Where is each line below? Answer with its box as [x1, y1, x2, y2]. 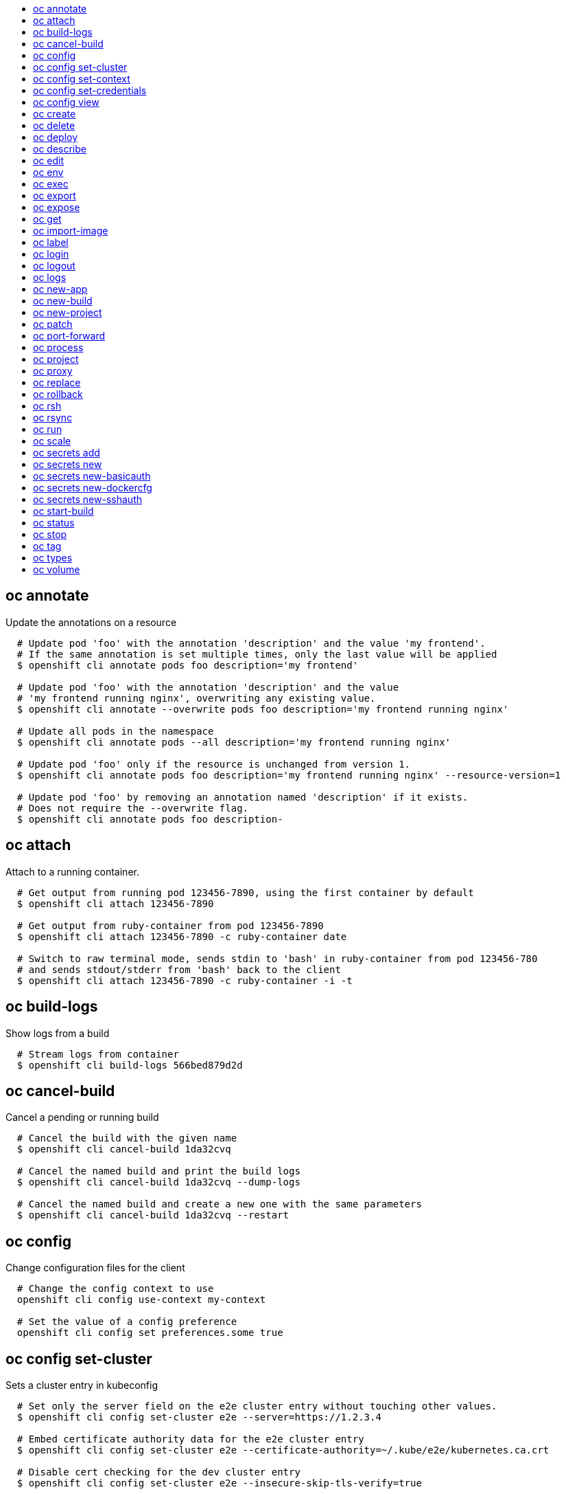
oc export [33, 190, 76, 201]
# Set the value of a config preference [16, 1316, 237, 1328]
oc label [33, 236, 69, 248]
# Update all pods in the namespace [16, 725, 214, 737]
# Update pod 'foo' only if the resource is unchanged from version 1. [16, 758, 411, 770]
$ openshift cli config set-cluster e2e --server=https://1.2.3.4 [16, 1412, 381, 1423]
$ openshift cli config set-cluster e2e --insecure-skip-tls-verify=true [16, 1478, 422, 1489]
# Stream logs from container [16, 1048, 179, 1060]
